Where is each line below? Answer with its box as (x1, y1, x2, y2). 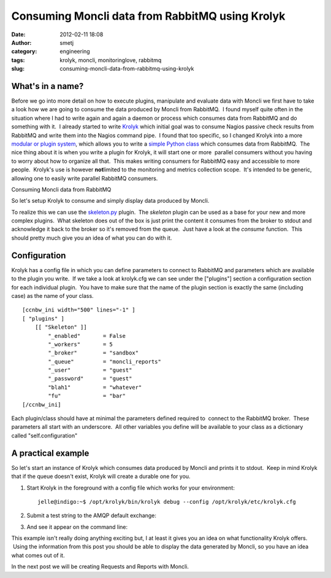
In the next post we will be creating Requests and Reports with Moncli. (11, 563, 189, 571)
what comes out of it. (11, 552, 65, 559)
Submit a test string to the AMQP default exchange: (26, 512, 156, 519)
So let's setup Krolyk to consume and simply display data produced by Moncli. (11, 197, 210, 205)
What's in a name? (11, 80, 84, 92)
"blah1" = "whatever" (48, 384, 142, 391)
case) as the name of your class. (11, 292, 94, 299)
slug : (11, 65, 25, 72)
